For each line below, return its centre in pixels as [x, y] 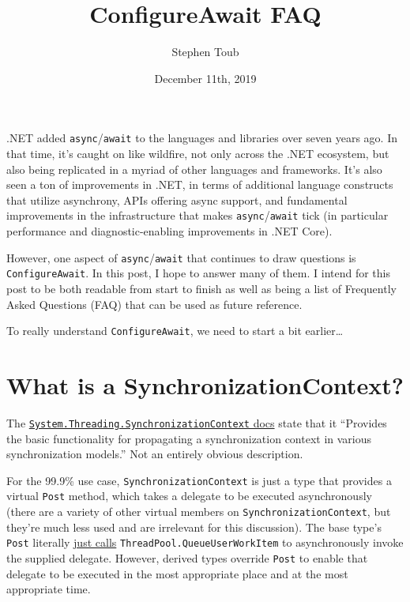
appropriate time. [49, 589]
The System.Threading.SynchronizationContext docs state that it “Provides [197, 422]
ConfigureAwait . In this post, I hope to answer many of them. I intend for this [199, 273]
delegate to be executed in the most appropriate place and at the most [177, 573]
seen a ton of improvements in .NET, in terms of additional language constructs [200, 184]
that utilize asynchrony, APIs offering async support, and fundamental [177, 199]
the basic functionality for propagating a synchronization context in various [189, 438]
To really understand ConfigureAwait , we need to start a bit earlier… [175, 331]
